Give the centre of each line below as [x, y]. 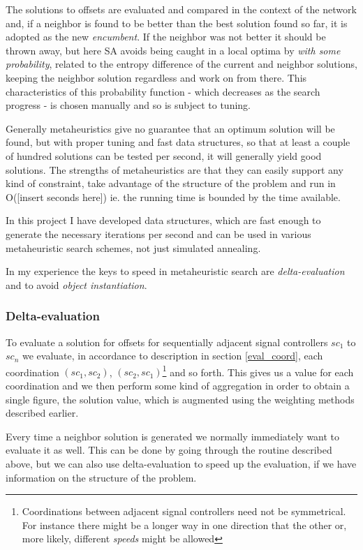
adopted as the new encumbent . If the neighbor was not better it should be [166, 37]
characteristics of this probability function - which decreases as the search [163, 91]
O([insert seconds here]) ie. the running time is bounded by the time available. [173, 196]
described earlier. [42, 413]
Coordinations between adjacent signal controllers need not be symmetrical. [184, 511]
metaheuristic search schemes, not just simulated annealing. [133, 247]
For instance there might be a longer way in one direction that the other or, [184, 525]
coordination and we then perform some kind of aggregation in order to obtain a [178, 385]
